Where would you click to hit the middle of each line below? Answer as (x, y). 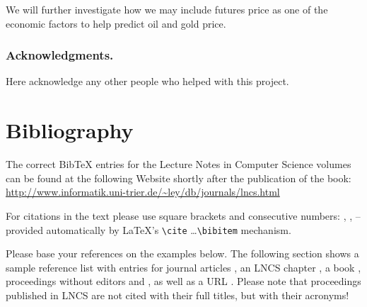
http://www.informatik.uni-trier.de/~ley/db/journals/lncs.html (143, 192)
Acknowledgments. (60, 55)
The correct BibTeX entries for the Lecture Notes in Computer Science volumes (179, 164)
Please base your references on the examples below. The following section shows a (182, 253)
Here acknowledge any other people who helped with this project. (147, 81)
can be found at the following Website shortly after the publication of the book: (179, 178)
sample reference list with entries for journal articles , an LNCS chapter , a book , (183, 267)
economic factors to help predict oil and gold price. (116, 23)
